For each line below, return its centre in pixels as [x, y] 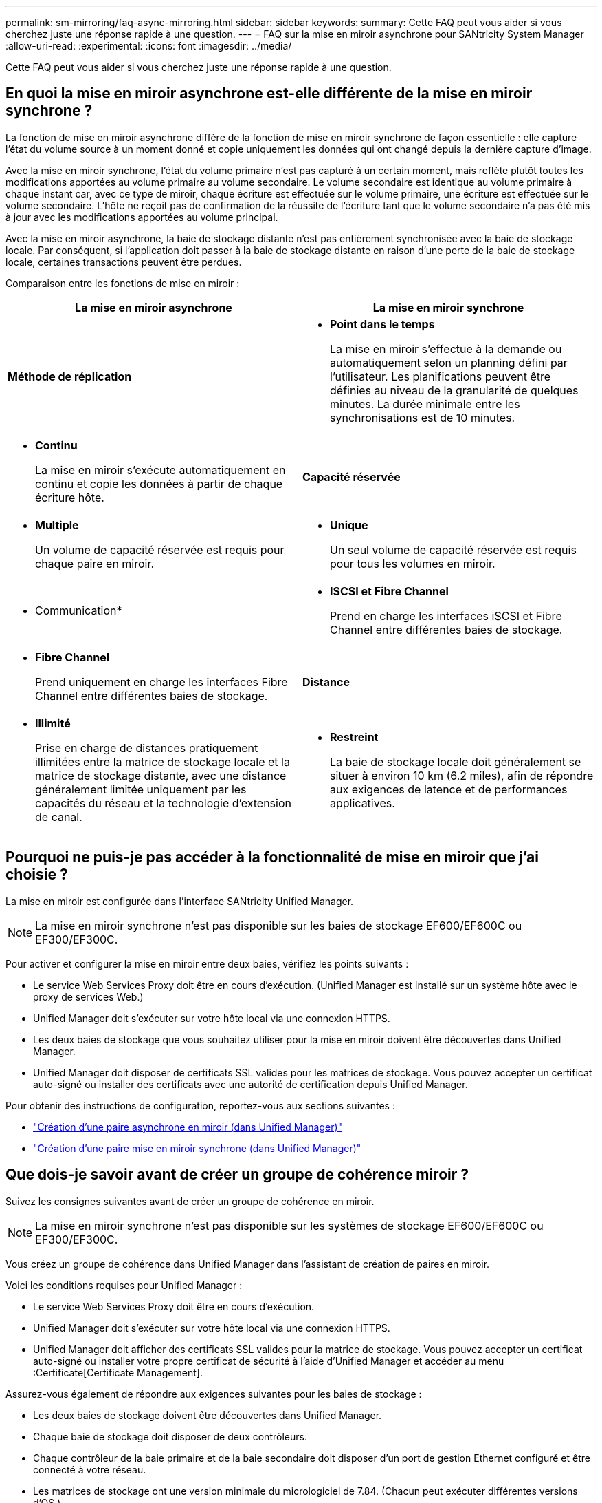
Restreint [354, 737]
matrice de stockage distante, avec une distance [161, 775]
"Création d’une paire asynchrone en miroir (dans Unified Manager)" [188, 1127]
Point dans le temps [382, 324]
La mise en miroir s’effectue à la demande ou [446, 349]
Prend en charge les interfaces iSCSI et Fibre [446, 616]
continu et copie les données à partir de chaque [159, 483]
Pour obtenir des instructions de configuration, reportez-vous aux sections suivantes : [200, 1105]
